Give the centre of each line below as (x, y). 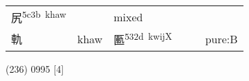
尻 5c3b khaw (39, 17)
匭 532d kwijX (143, 39)
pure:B (221, 38)
